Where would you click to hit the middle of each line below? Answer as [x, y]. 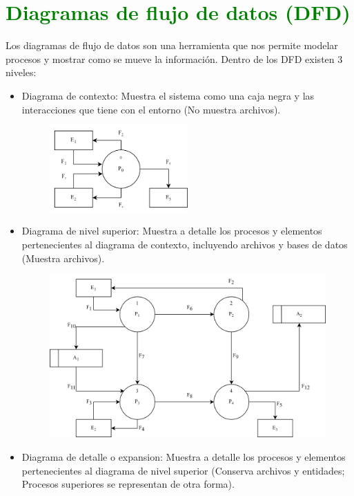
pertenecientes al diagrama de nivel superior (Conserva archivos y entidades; [183, 470]
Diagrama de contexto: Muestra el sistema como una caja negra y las [168, 95]
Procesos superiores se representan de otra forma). [128, 484]
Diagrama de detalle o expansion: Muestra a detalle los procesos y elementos [184, 457]
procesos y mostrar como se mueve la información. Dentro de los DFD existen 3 [174, 58]
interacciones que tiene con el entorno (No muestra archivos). [151, 109]
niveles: [21, 72]
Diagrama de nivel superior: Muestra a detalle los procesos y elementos [172, 231]
